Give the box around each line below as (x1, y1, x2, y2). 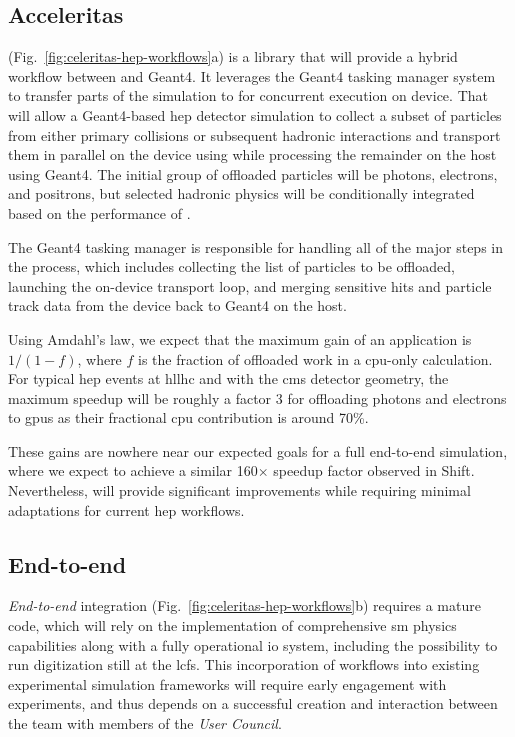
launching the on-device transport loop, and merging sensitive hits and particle (8, 275, 492, 296)
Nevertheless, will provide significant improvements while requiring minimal (8, 480, 471, 501)
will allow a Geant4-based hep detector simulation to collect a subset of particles (8, 104, 502, 125)
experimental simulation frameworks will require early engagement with (8, 673, 447, 694)
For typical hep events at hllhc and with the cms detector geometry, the (8, 368, 449, 389)
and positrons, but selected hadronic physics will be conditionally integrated (8, 183, 475, 204)
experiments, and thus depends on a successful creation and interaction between (8, 693, 498, 714)
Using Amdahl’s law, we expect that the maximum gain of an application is (8, 328, 472, 349)
